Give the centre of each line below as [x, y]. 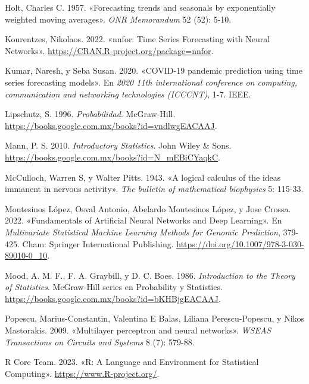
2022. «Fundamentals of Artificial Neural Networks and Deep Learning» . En [143, 220]
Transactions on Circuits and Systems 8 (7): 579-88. [100, 341]
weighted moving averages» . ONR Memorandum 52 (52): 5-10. [118, 19]
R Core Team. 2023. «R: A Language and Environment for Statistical [132, 362]
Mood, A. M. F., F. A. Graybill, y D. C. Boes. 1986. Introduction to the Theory [150, 275]
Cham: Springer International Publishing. [98, 243]
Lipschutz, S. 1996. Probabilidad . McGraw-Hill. [90, 114]
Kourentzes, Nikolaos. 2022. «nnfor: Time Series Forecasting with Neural [138, 39]
